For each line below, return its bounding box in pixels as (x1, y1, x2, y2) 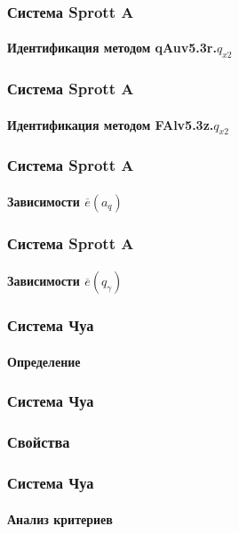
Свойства (7, 431, 70, 453)
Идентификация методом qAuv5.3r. (7, 38, 217, 57)
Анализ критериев (7, 509, 113, 528)
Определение (7, 352, 81, 370)
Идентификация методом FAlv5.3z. (7, 115, 214, 133)
